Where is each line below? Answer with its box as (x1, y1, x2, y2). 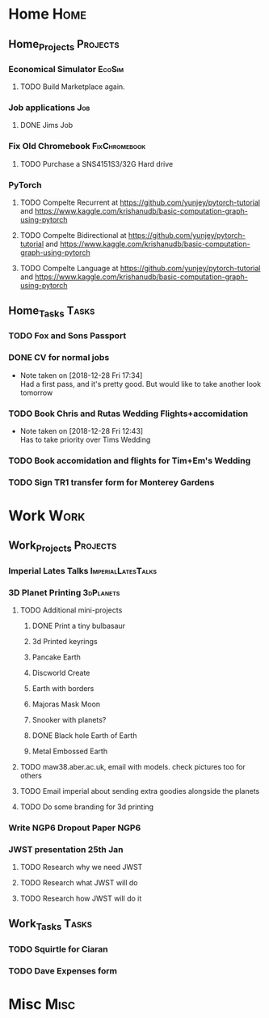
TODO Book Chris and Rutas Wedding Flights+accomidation (8, 408, 249, 419)
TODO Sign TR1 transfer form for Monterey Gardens (8, 477, 215, 488)
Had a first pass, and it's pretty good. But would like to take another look (19, 379, 261, 388)
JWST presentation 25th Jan (8, 843, 124, 855)
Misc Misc (8, 995, 76, 1013)
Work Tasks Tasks (8, 917, 93, 933)
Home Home (8, 5, 87, 23)
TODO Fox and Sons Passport (8, 330, 127, 341)
